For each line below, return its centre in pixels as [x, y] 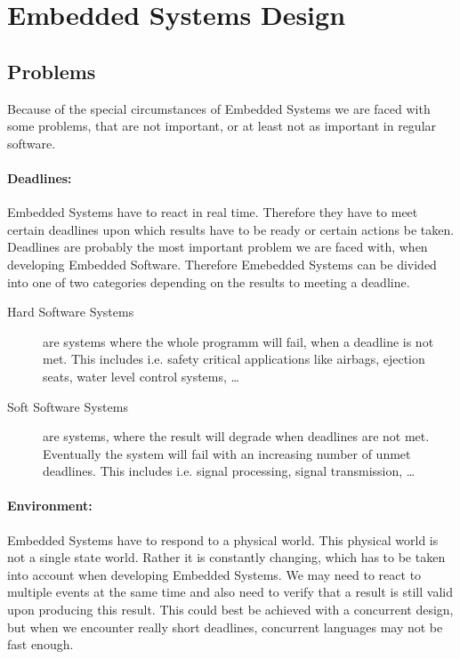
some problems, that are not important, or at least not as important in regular [222, 126]
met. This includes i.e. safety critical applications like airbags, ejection [234, 359]
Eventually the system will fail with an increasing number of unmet [227, 453]
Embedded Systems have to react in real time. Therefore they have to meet [213, 212]
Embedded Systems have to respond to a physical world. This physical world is [223, 539]
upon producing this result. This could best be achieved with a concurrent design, [230, 610]
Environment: [50, 506]
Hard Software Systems [71, 312]
